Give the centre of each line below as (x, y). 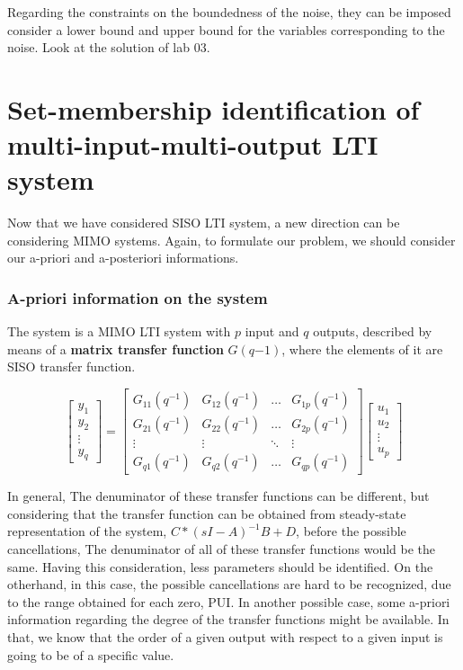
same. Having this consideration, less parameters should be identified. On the (220, 566)
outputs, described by (373, 331)
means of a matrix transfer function (116, 348)
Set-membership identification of (214, 108)
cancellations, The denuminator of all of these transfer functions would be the (222, 548)
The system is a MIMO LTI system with (119, 331)
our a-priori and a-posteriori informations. (123, 258)
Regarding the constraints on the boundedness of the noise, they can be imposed (229, 12)
